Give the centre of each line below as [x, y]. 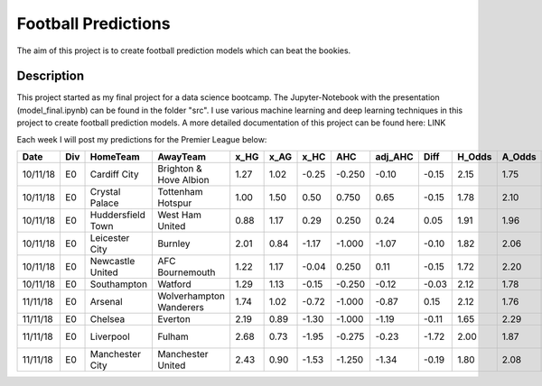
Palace [104, 203]
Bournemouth [187, 272]
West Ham [180, 215]
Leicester [110, 238]
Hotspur [175, 203]
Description [51, 76]
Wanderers [181, 308]
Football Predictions [93, 23]
